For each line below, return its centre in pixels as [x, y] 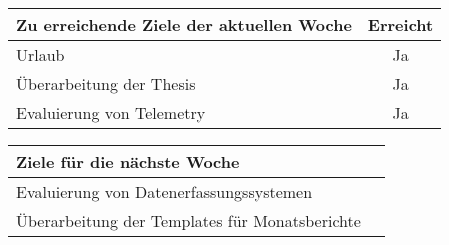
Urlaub [40, 54]
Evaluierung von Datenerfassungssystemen [164, 191]
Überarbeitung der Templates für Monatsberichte [188, 220]
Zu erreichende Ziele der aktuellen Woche [184, 24]
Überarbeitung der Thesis [106, 83]
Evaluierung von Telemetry [111, 112]
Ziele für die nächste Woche [128, 161]
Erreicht [400, 24]
